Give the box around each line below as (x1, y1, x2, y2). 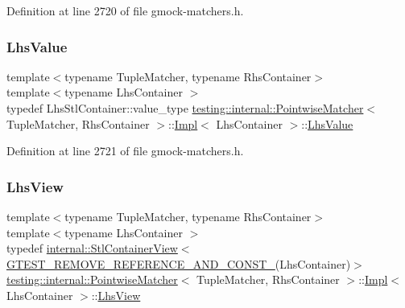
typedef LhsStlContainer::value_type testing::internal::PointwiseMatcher (6, 100, 364, 116)
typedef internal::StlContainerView (6, 240, 178, 257)
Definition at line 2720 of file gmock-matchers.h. (6, 2, 244, 18)
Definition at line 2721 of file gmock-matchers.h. (6, 142, 244, 159)
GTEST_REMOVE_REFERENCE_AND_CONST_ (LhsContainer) (6, 255, 351, 272)
